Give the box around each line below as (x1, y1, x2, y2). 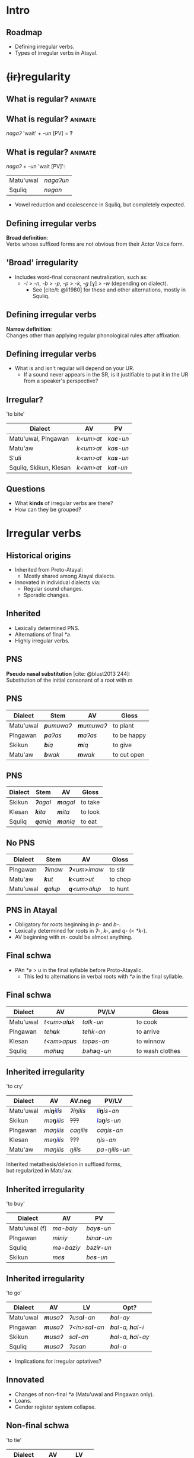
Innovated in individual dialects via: (14, 579, 101, 586)
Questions (6, 484, 46, 494)
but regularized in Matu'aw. (6, 1167, 73, 1174)
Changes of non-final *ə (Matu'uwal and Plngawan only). (14, 1390, 154, 1398)
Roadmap (6, 27, 43, 37)
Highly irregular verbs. (14, 637, 70, 644)
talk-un (82, 1018, 104, 1026)
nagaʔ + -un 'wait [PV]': (6, 163, 65, 170)
